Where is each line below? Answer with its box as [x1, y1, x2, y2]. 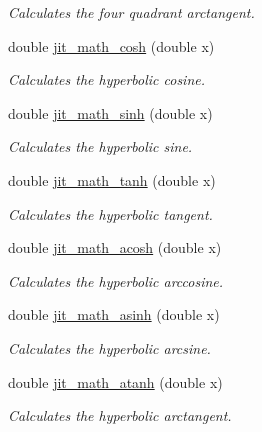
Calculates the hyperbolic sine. [8, 136, 193, 157]
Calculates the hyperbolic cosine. [8, 69, 206, 90]
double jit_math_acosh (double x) [8, 237, 222, 258]
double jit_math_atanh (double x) [8, 371, 223, 392]
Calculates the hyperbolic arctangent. [8, 405, 232, 426]
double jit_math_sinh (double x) [8, 102, 213, 123]
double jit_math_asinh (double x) [8, 304, 220, 325]
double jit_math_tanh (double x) [8, 169, 216, 190]
